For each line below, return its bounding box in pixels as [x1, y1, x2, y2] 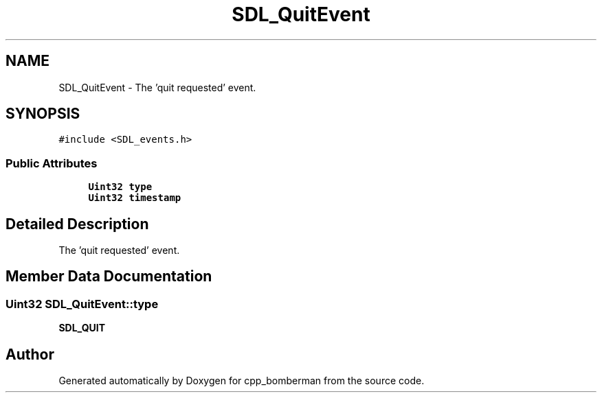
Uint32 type [88, 181, 153, 193]
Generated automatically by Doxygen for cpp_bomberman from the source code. [58, 375, 425, 387]
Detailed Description [5, 215, 149, 233]
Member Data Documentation [5, 268, 212, 285]
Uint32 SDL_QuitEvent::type [5, 296, 159, 311]
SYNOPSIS [5, 105, 80, 123]
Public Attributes [5, 156, 98, 170]
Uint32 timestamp [88, 192, 181, 204]
